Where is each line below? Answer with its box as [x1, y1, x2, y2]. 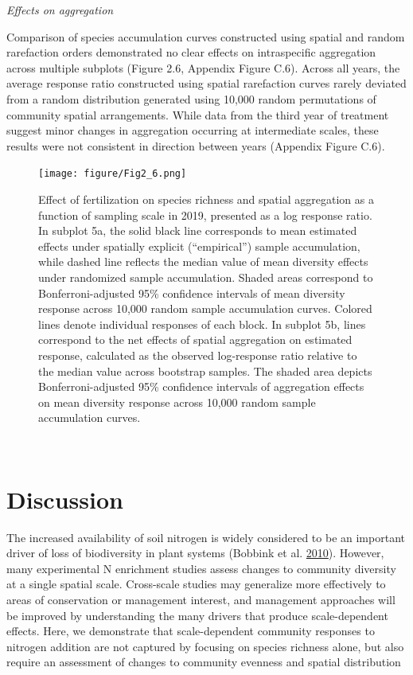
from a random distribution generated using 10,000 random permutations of [6, 90, 376, 107]
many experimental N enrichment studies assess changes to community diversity [6, 560, 396, 576]
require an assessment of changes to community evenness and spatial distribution [6, 654, 401, 670]
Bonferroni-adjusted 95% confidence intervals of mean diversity [38, 284, 345, 301]
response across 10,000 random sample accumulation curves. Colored [38, 300, 372, 317]
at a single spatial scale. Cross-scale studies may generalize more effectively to [6, 576, 386, 592]
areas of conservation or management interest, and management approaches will [6, 591, 395, 607]
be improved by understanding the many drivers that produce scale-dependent [6, 607, 388, 623]
